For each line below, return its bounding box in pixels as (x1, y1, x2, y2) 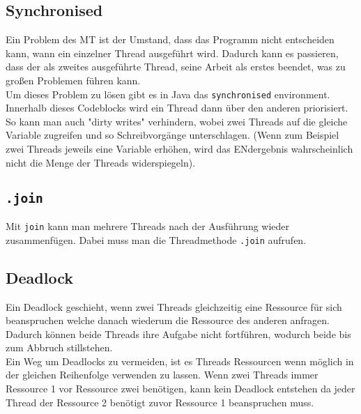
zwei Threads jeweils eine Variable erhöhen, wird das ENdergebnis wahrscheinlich (6, 141, 353, 156)
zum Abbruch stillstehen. (6, 340, 113, 355)
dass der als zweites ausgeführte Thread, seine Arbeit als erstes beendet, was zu (6, 59, 346, 74)
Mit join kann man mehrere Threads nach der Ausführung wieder (6, 218, 290, 233)
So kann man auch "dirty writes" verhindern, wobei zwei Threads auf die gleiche (6, 114, 348, 128)
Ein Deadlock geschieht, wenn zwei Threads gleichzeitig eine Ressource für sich (6, 299, 342, 314)
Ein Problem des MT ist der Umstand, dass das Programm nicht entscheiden (6, 32, 335, 47)
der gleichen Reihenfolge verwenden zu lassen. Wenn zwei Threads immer (6, 367, 318, 382)
